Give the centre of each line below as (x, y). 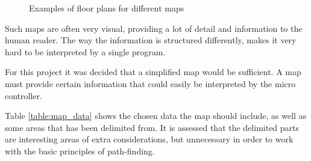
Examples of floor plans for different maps (107, 8)
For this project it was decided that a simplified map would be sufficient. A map (153, 72)
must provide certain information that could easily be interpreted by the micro (150, 83)
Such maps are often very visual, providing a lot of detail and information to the (154, 28)
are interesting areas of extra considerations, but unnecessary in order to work (149, 139)
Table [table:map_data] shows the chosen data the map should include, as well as (156, 116)
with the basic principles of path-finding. (80, 150)
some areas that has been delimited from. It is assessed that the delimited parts (152, 127)
